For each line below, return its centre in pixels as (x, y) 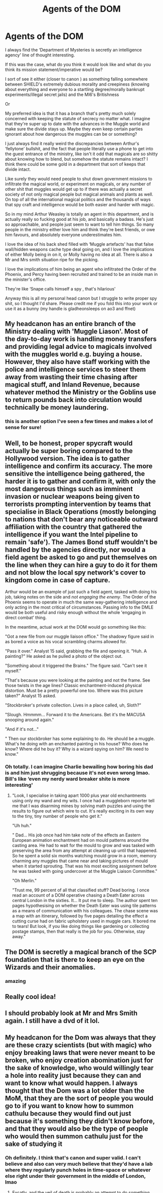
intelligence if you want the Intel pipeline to (72, 534)
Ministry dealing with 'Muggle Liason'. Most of (77, 332)
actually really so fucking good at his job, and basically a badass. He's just (79, 219)
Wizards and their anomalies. (50, 967)
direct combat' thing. (26, 618)
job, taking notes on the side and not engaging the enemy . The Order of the (81, 597)
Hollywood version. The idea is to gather (67, 458)
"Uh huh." (22, 826)
